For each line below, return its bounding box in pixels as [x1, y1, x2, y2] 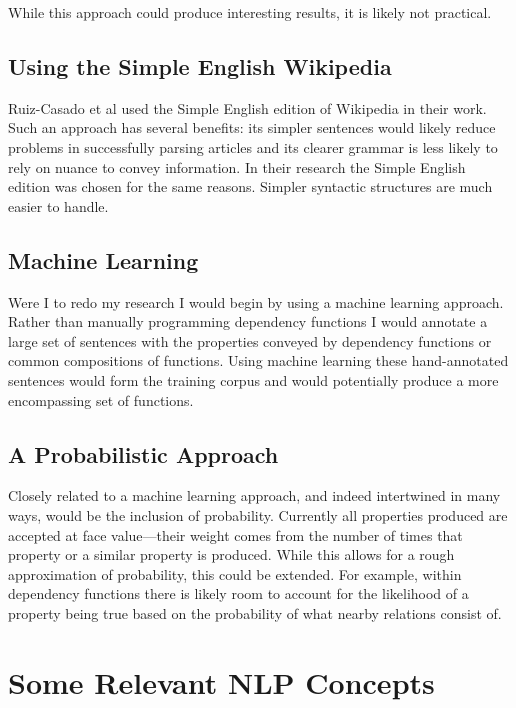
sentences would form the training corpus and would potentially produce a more [8, 369, 499, 390]
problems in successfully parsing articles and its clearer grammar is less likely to [8, 136, 498, 157]
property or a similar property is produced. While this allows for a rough [8, 544, 455, 565]
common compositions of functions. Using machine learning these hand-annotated [8, 350, 509, 371]
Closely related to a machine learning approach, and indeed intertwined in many [8, 485, 501, 506]
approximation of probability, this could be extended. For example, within [8, 563, 462, 584]
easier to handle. [8, 195, 109, 216]
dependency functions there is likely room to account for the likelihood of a [8, 583, 469, 604]
